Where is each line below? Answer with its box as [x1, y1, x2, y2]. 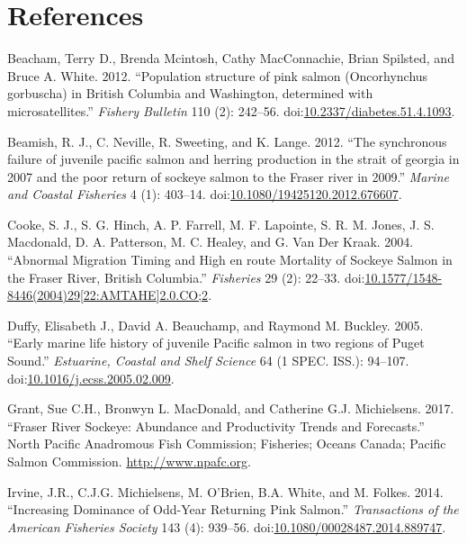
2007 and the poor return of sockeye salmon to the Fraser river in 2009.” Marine [7, 167, 449, 186]
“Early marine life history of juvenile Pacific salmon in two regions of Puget [7, 333, 425, 352]
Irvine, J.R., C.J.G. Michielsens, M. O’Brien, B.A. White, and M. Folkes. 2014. [7, 482, 444, 501]
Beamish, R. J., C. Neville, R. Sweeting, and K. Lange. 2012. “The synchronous [7, 131, 447, 150]
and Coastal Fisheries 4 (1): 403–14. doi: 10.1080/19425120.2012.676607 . [7, 185, 402, 204]
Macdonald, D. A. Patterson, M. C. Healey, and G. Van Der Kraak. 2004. [7, 232, 414, 251]
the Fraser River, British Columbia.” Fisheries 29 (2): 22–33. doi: [7, 267, 365, 286]
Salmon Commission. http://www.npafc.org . [7, 452, 251, 470]
